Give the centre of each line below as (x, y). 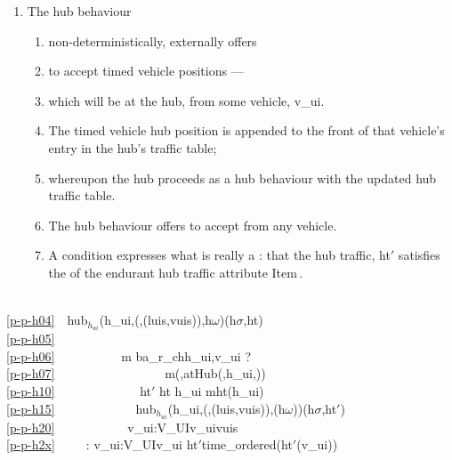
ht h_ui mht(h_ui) (211, 391)
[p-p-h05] (31, 339)
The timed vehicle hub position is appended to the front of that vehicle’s (246, 130)
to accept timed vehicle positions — (146, 71)
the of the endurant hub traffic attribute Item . (176, 272)
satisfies (419, 255)
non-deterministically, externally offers (153, 40)
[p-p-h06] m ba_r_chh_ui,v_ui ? (129, 355)
